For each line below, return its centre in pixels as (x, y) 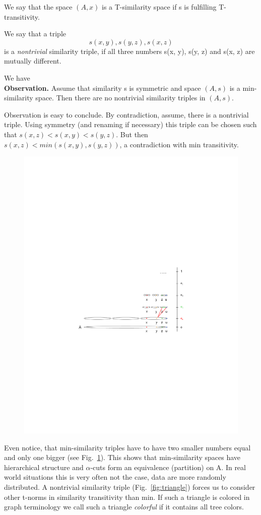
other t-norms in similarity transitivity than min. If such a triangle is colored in (127, 497)
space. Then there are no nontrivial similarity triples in (120, 98)
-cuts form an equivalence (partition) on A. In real (168, 467)
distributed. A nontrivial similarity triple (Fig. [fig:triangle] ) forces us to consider (130, 487)
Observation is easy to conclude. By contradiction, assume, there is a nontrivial (126, 114)
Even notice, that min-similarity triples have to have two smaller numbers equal (127, 447)
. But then (132, 134)
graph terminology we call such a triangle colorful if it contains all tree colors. (124, 507)
